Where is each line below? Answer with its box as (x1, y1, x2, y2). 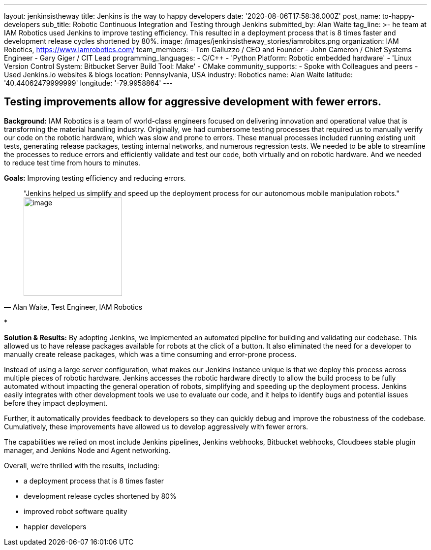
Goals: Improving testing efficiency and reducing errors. (4, 173, 186, 182)
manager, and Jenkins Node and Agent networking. (4, 446, 171, 454)
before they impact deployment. (4, 398, 108, 407)
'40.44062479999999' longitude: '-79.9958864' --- (4, 79, 173, 87)
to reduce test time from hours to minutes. (4, 158, 141, 167)
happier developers (24, 522, 87, 531)
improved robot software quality (24, 507, 127, 516)
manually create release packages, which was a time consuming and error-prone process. (4, 350, 297, 358)
